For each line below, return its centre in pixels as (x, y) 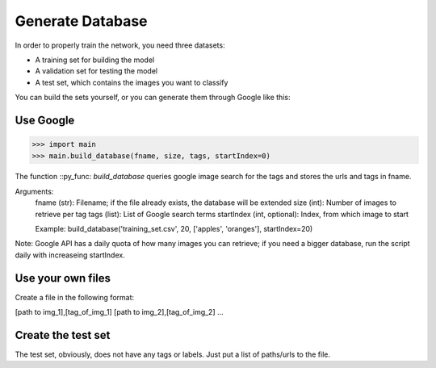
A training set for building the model (95, 60)
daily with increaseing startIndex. (70, 255)
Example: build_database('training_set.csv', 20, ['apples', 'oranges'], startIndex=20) (174, 229)
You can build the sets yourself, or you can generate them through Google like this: (153, 98)
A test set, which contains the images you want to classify (132, 82)
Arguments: (34, 191)
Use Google (45, 120)
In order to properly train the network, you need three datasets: (120, 45)
